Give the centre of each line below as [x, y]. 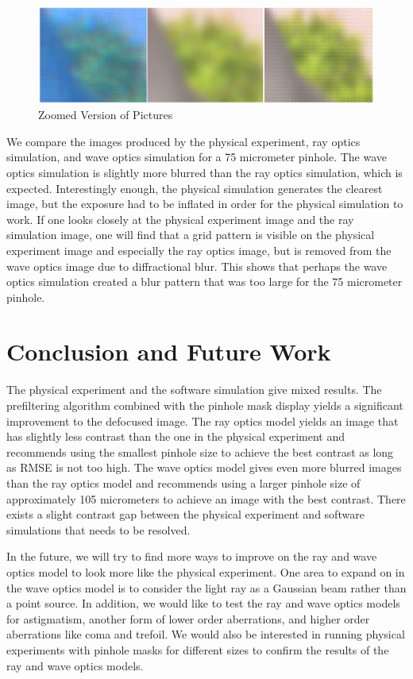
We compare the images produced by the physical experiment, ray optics [183, 141]
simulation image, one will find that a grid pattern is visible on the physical [191, 235]
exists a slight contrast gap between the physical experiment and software [185, 514]
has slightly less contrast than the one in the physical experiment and [176, 436]
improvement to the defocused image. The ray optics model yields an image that [203, 421]
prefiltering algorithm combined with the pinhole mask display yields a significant [205, 405]
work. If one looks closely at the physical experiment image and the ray [180, 219]
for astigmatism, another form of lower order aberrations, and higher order [188, 618]
